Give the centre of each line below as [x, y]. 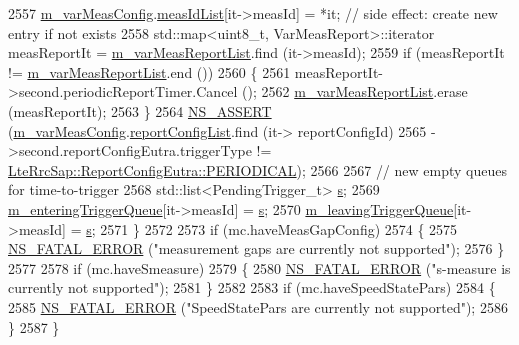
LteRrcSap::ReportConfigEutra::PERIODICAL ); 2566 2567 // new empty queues [257, 169]
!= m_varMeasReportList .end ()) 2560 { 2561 [149, 71]
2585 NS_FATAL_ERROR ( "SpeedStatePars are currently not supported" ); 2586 [258, 306]
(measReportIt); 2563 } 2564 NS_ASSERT [140, 110]
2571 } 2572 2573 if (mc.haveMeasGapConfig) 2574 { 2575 [279, 228]
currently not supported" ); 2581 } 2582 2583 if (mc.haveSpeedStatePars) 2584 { [252, 287]
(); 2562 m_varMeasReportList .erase [355, 91]
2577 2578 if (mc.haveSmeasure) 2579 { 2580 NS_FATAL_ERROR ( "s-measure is [259, 267]
